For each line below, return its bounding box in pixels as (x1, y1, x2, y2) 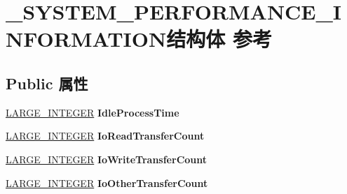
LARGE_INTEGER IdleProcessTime (6, 105, 179, 119)
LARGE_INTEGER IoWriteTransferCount (6, 151, 207, 166)
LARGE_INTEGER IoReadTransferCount (6, 128, 205, 143)
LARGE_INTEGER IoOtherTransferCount (6, 175, 208, 190)
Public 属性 (6, 72, 88, 94)
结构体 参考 (166, 24, 272, 53)
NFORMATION (6, 24, 167, 53)
